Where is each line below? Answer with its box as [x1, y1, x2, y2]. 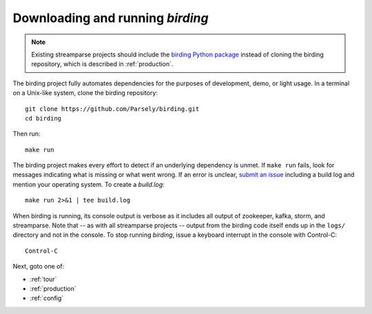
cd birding [25, 114, 62, 122]
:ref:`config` [30, 294, 64, 302]
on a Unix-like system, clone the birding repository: [12, 89, 158, 97]
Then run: [12, 129, 41, 138]
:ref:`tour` [30, 275, 57, 283]
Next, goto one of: [12, 262, 65, 271]
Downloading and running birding [12, 10, 209, 25]
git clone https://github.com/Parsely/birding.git [25, 105, 200, 113]
